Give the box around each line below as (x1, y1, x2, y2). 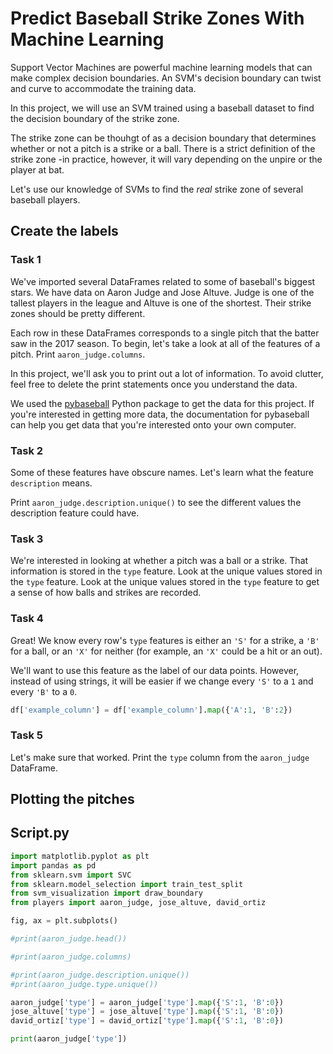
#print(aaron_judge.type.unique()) (10, 979, 159, 989)
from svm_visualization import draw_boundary (10, 888, 203, 899)
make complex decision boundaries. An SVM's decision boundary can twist (10, 72, 322, 84)
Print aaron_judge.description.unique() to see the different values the (10, 496, 302, 508)
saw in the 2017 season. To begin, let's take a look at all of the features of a (10, 337, 321, 349)
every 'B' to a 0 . (10, 685, 78, 697)
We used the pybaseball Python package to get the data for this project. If (10, 397, 315, 409)
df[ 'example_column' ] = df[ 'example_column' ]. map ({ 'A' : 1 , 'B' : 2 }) (10, 705, 293, 715)
